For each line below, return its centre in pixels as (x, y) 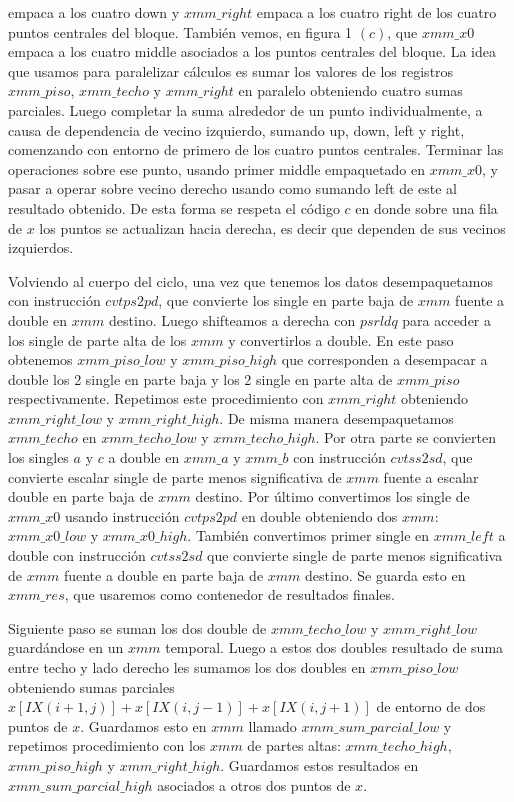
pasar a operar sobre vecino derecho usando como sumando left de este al (232, 188)
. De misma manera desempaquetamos (336, 417)
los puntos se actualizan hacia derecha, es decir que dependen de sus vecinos (272, 227)
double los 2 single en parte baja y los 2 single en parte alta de (200, 378)
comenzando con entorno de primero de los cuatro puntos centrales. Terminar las (256, 149)
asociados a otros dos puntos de (254, 784)
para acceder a (447, 319)
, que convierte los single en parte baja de (286, 300)
